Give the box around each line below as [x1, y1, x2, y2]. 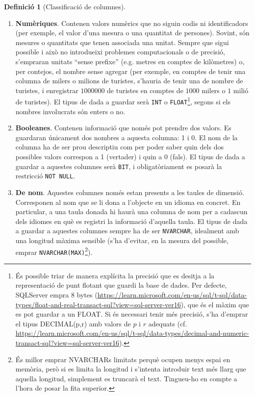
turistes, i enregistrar [15, 85, 78, 95]
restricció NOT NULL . [15, 171, 76, 181]
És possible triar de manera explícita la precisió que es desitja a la [15, 270, 215, 280]
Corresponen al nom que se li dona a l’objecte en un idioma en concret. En [15, 197, 241, 207]
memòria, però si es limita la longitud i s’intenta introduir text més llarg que [15, 364, 246, 374]
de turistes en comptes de [107, 85, 183, 95]
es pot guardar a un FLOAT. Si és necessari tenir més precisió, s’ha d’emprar [15, 309, 248, 319]
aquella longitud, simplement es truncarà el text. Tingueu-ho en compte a [15, 373, 237, 383]
